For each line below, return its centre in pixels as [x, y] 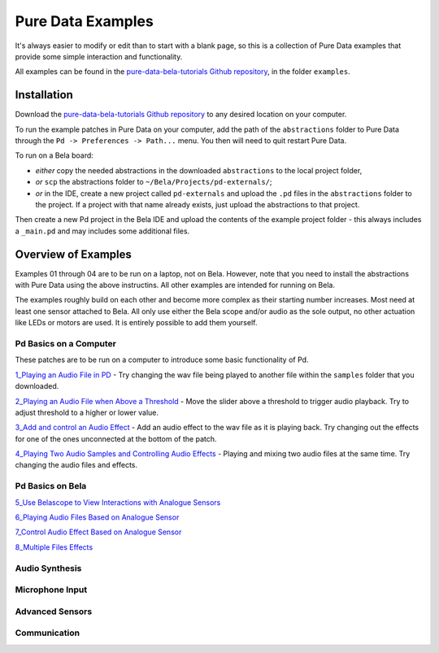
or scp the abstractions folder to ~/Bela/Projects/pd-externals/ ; [154, 182]
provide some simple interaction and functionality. [99, 56]
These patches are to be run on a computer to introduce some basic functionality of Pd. [162, 360]
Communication [48, 633]
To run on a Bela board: [54, 155]
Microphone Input [51, 590]
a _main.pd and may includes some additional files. [102, 231]
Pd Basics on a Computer [66, 343]
